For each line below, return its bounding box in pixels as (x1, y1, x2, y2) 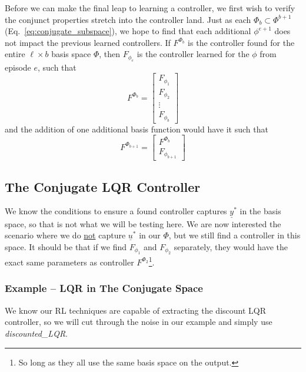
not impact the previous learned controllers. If (5, 36, 171, 48)
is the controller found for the (188, 36, 295, 48)
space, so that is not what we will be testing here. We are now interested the (5, 217, 281, 230)
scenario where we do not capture (5, 229, 126, 241)
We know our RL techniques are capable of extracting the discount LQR (5, 304, 266, 316)
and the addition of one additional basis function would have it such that (5, 122, 268, 135)
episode (5, 61, 31, 73)
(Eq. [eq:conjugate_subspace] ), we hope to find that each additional (5, 25, 251, 37)
